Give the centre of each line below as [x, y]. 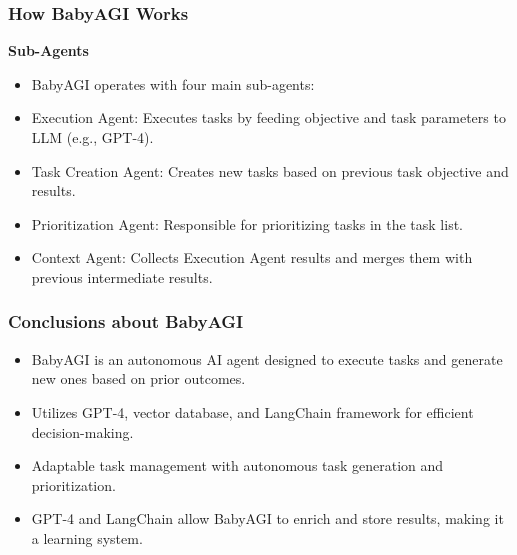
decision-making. [82, 431]
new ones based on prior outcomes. [138, 378]
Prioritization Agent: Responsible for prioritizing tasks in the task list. [247, 223]
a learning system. [87, 537]
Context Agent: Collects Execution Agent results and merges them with [252, 257]
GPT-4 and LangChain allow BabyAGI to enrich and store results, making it [267, 518]
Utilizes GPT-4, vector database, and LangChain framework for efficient [252, 411]
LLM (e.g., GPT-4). [92, 137]
